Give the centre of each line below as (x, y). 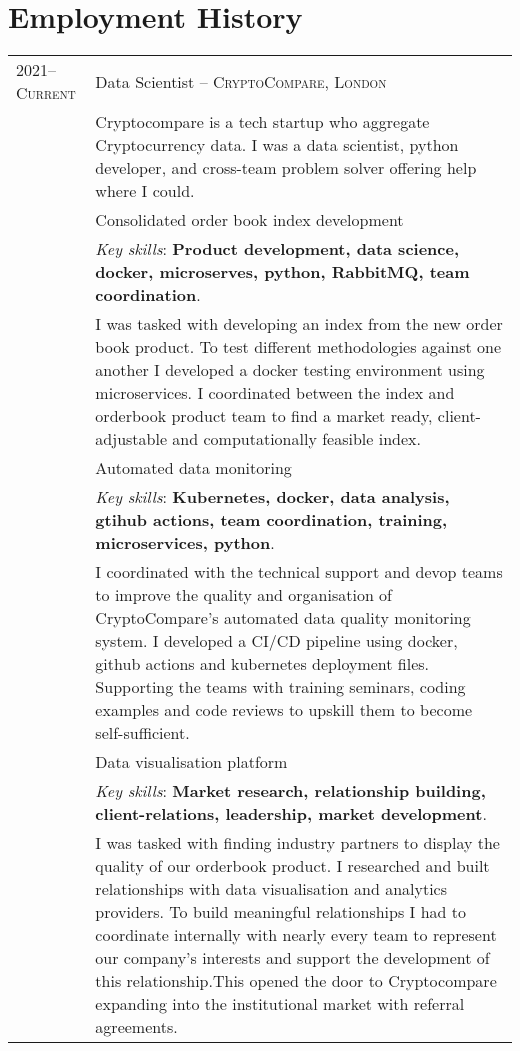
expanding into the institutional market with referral (280, 1004)
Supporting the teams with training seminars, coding (280, 687)
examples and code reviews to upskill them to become (284, 710)
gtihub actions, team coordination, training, (271, 520)
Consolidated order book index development (249, 220)
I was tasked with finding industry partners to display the (297, 843)
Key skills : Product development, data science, (277, 249)
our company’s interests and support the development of (292, 958)
